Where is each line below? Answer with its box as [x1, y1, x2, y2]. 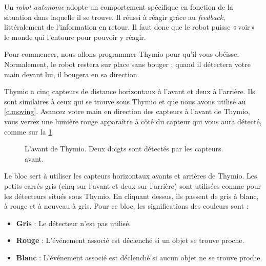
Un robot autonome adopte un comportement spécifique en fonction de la [4, 2, 233, 12]
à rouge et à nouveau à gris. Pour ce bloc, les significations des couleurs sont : [4, 201, 249, 211]
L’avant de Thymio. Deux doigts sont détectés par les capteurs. [25, 143, 223, 154]
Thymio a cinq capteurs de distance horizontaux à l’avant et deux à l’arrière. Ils [4, 86, 255, 97]
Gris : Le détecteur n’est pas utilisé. [16, 217, 131, 228]
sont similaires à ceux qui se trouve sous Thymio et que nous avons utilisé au [4, 96, 246, 106]
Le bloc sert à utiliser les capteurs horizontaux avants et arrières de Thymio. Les [4, 170, 257, 181]
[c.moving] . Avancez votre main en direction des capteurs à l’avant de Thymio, [4, 106, 250, 117]
